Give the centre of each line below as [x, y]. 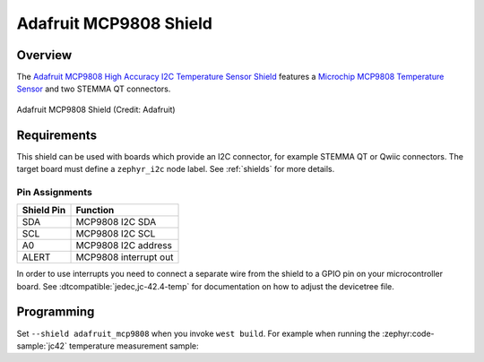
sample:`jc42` [42, 346]
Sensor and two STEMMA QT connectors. [94, 89]
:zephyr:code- [408, 333]
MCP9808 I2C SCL [116, 234]
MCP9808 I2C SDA [116, 222]
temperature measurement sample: [134, 346]
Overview [44, 55]
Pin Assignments [55, 192]
